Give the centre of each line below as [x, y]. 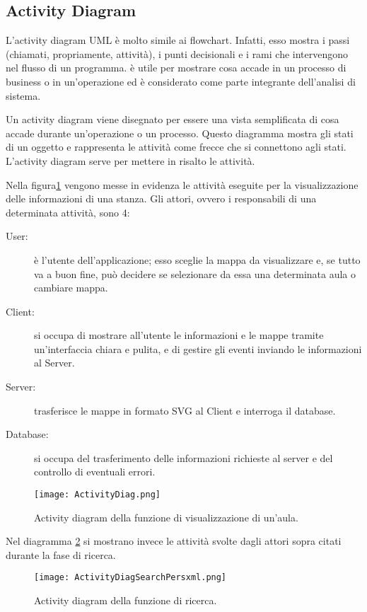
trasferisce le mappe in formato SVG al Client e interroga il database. [185, 410]
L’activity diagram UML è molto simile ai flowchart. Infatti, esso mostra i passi [178, 40]
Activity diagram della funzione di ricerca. [126, 600]
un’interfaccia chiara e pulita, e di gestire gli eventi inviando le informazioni [198, 348]
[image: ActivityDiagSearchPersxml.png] [130, 578]
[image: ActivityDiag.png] [97, 495]
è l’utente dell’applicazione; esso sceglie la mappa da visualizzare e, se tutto [197, 259]
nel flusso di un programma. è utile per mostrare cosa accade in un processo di [176, 68]
